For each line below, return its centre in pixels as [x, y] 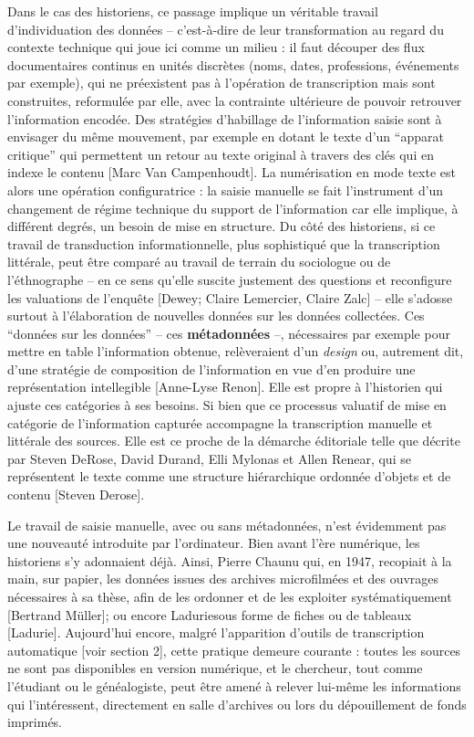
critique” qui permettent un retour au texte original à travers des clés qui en [221, 154]
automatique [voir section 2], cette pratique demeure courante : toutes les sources [234, 650]
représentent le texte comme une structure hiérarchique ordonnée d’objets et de [229, 476]
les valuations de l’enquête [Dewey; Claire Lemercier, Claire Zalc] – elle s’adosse [230, 297]
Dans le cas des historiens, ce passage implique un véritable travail [193, 11]
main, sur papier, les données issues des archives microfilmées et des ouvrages [223, 579]
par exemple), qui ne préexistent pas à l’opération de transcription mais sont [222, 83]
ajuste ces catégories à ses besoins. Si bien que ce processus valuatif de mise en [227, 405]
